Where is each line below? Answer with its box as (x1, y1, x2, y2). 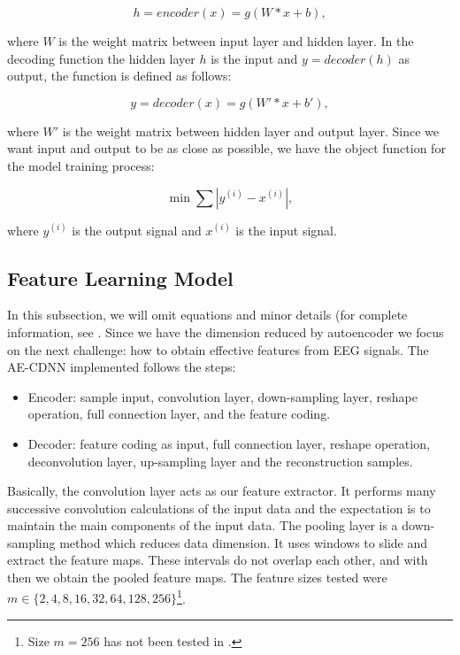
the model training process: (7, 156, 155, 174)
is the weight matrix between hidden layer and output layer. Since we (62, 121, 439, 140)
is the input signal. (235, 220, 337, 239)
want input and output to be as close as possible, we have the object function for (7, 139, 446, 158)
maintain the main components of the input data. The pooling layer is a (7, 516, 398, 535)
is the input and (211, 49, 298, 67)
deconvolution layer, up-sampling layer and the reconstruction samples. (27, 451, 413, 470)
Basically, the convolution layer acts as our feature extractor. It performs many (7, 482, 436, 500)
